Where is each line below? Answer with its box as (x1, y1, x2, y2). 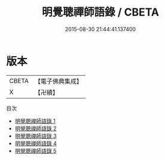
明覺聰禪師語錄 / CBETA (41, 5, 160, 19)
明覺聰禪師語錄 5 (14, 147, 57, 154)
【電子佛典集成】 (34, 77, 82, 85)
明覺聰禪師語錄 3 (14, 132, 57, 139)
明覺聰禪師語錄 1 (14, 117, 56, 124)
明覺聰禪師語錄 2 (14, 125, 57, 132)
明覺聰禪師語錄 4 (14, 140, 57, 147)
